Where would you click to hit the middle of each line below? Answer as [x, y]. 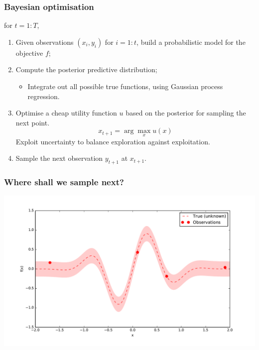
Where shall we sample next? [64, 181]
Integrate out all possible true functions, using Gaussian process [125, 86]
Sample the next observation [59, 158]
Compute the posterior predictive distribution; [86, 69]
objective [29, 53]
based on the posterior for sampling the [186, 113]
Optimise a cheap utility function [66, 113]
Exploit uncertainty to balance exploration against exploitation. [113, 141]
